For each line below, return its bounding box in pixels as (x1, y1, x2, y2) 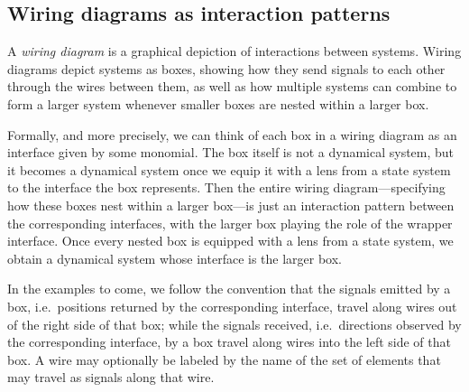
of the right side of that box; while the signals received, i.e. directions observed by (7, 314, 462, 333)
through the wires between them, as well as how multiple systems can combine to (7, 77, 457, 96)
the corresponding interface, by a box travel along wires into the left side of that (7, 332, 451, 351)
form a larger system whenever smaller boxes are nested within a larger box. (7, 94, 429, 113)
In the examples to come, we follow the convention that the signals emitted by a (7, 279, 451, 298)
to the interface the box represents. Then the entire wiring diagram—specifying (7, 178, 446, 197)
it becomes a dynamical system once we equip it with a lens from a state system (7, 160, 451, 179)
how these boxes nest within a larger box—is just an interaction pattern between (7, 195, 455, 214)
